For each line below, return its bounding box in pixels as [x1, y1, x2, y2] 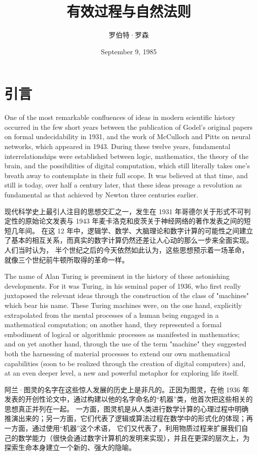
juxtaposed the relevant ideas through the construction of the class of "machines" [4, 290, 249, 301]
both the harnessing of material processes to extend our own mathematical [4, 348, 230, 358]
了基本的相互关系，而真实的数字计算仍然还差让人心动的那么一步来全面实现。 [4, 235, 253, 245]
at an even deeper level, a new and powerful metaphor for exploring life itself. [4, 368, 239, 378]
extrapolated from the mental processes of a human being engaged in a [4, 309, 219, 320]
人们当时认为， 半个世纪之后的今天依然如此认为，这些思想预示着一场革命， [4, 244, 249, 255]
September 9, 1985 [101, 46, 157, 56]
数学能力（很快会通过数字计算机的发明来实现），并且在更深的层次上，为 [18, 432, 250, 443]
